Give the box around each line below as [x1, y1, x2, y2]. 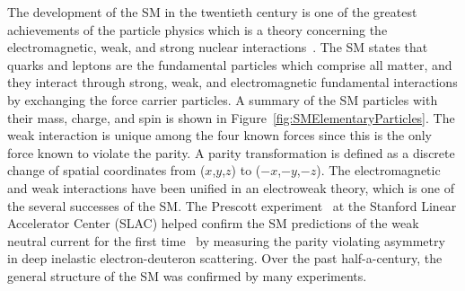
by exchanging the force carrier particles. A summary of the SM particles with [7, 90, 438, 109]
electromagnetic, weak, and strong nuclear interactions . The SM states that [7, 38, 428, 57]
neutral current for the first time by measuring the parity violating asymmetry [7, 231, 445, 250]
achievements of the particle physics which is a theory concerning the [7, 20, 388, 39]
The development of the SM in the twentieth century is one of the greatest [7, 3, 417, 21]
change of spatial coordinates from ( [7, 161, 206, 180]
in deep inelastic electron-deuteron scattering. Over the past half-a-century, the [7, 249, 443, 268]
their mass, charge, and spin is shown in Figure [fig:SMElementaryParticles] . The [7, 108, 455, 127]
